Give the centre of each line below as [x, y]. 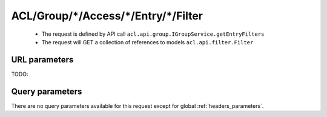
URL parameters [42, 60]
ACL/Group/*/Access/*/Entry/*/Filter [107, 16]
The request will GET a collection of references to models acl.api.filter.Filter [147, 42]
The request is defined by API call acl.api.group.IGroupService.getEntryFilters [153, 34]
